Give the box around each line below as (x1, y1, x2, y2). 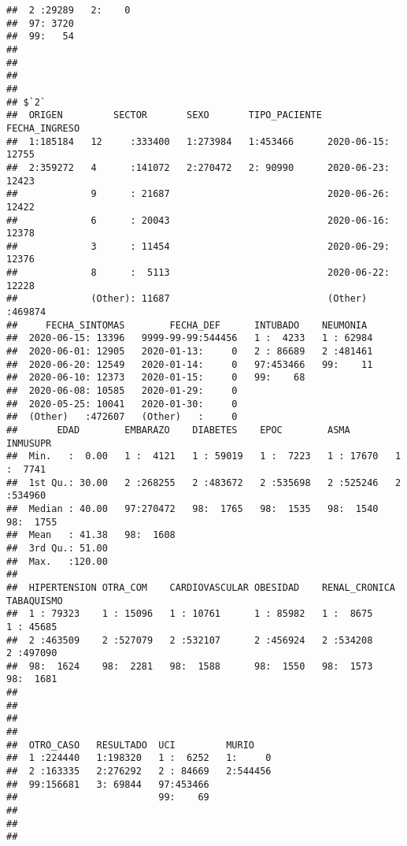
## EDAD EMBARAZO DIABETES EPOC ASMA (6, 425, 350, 436)
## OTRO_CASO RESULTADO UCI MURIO (6, 739, 254, 751)
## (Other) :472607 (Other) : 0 (6, 411, 238, 423)
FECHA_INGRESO (6, 122, 80, 134)
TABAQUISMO (6, 595, 63, 607)
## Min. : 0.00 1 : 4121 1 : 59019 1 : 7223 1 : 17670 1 (6, 451, 401, 462)
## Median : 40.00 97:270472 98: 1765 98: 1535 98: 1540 (6, 503, 379, 514)
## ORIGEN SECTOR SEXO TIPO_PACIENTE (6, 109, 322, 121)
